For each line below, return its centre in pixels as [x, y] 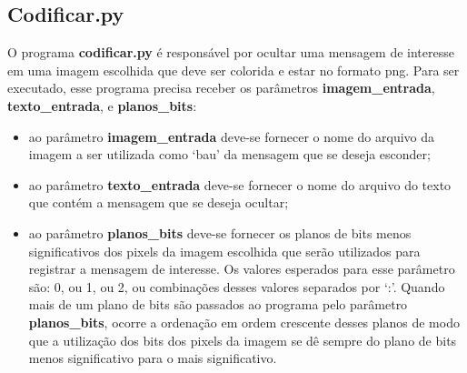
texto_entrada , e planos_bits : [102, 105]
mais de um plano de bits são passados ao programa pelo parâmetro [218, 304]
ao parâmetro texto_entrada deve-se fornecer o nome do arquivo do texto [240, 184]
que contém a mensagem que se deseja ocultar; [159, 202]
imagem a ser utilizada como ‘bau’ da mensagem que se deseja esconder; [229, 154]
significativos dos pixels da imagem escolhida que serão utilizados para [224, 251]
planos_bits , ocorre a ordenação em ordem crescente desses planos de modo [244, 322]
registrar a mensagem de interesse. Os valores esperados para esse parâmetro [242, 269]
